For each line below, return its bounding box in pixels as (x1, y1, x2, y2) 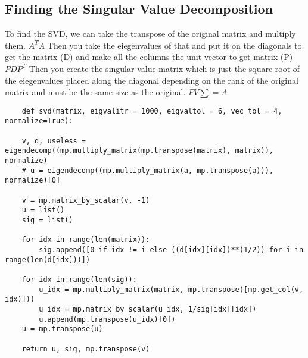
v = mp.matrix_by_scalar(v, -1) (21, 196, 150, 205)
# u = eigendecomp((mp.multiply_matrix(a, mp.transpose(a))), (21, 166, 274, 175)
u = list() (21, 206, 65, 215)
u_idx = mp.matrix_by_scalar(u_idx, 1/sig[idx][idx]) (39, 304, 257, 313)
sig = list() (21, 215, 73, 224)
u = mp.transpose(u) (21, 325, 103, 334)
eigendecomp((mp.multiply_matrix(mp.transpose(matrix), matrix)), (5, 146, 274, 155)
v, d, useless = (21, 136, 86, 145)
